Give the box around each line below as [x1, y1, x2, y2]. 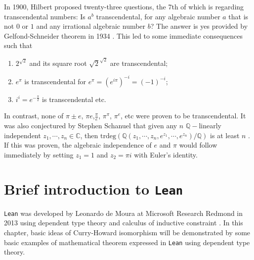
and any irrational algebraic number [36, 21, 146, 31]
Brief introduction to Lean [4, 178, 183, 199]
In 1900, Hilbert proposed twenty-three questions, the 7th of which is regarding [4, 1, 244, 11]
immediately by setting [4, 149, 74, 159]
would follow [179, 140, 217, 150]
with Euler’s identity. [134, 149, 198, 159]
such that [4, 40, 33, 51]
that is [228, 11, 249, 21]
